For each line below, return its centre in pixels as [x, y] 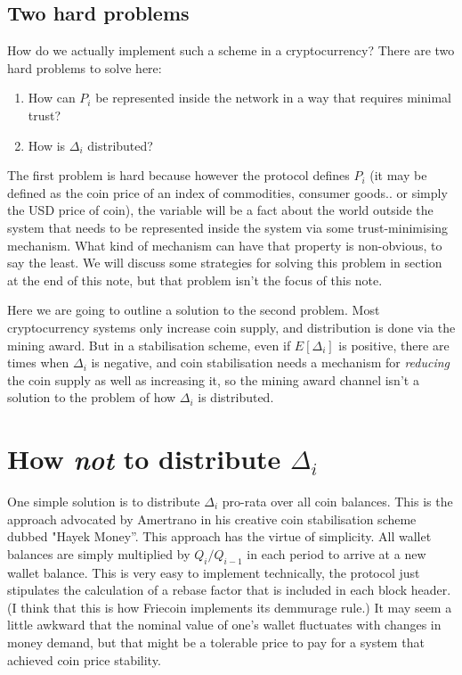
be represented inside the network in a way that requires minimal [273, 98]
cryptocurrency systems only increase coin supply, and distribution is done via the [231, 327]
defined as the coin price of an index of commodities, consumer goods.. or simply [227, 192]
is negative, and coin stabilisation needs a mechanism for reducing [271, 362]
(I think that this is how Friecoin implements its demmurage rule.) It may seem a [230, 607]
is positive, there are [394, 345]
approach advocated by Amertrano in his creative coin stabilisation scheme [212, 519]
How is [47, 145]
